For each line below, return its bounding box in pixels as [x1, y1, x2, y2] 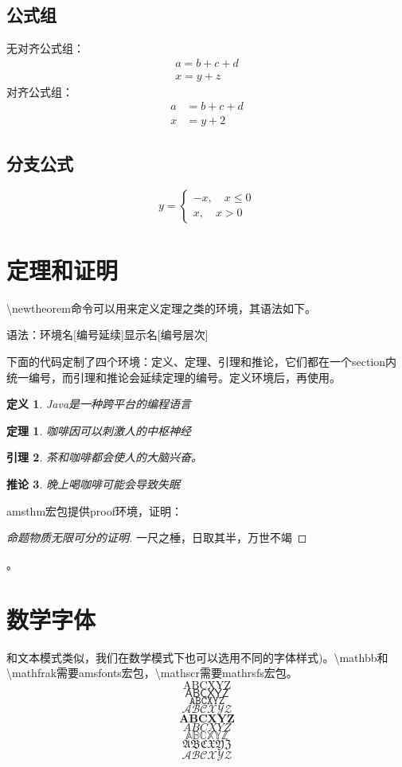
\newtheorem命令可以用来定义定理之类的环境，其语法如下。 [6, 299, 316, 316]
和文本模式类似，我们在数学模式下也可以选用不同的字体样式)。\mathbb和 [6, 648, 388, 665]
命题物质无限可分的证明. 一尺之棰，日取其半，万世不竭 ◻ [6, 529, 307, 546]
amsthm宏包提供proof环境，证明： [6, 502, 183, 519]
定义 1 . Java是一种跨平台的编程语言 [6, 395, 192, 412]
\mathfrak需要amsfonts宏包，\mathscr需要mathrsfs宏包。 [6, 664, 298, 681]
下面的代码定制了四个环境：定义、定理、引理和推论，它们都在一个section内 [6, 353, 397, 370]
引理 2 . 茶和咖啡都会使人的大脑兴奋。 [6, 449, 202, 465]
